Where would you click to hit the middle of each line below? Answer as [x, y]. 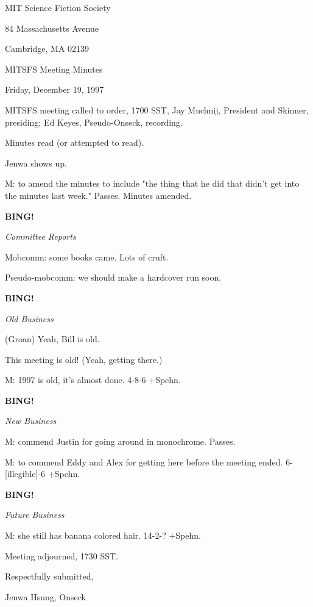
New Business [31, 421]
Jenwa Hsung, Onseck [45, 596]
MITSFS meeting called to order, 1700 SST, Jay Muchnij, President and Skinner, [157, 110]
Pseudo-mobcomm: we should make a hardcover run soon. [113, 277]
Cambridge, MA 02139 [47, 48]
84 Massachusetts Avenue [52, 28]
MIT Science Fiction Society [58, 7]
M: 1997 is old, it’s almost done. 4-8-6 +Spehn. [93, 380]
